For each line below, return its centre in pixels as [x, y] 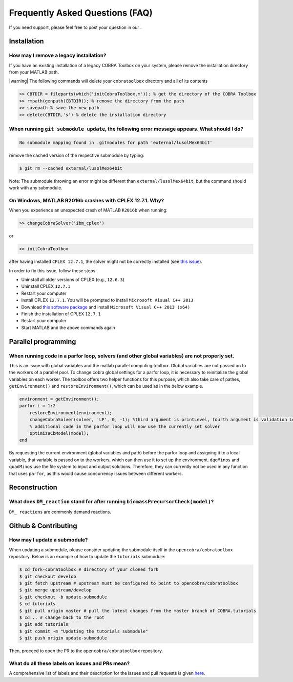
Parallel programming [42, 341]
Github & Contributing [43, 526]
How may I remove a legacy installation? [58, 55]
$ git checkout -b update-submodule [63, 597]
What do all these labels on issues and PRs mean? [69, 663]
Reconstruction [33, 487]
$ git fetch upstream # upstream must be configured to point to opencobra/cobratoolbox [129, 583]
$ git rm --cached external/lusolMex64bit [71, 168]
